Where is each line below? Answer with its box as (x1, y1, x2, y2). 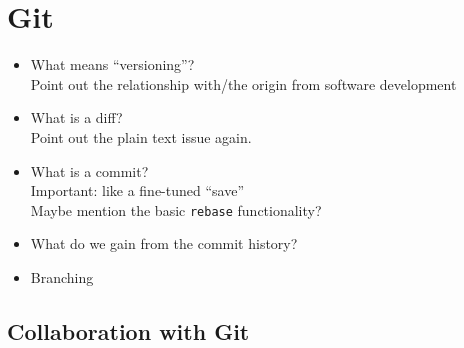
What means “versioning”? (30, 54, 195, 75)
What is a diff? (30, 107, 123, 128)
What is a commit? (30, 160, 149, 181)
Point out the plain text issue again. (30, 126, 252, 147)
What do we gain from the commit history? (30, 233, 298, 254)
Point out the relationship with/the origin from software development (30, 73, 457, 94)
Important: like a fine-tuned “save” (30, 180, 245, 201)
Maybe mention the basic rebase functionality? (30, 199, 322, 220)
